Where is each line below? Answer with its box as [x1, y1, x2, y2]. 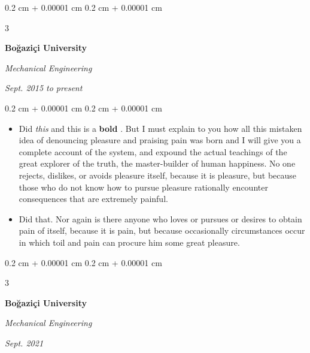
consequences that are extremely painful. [19, 192, 168, 205]
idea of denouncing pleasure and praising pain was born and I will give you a [19, 134, 301, 146]
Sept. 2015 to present [5, 82, 83, 94]
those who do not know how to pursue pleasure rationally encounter [19, 180, 268, 193]
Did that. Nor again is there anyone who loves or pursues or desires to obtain [19, 212, 302, 225]
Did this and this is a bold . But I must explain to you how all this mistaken [19, 122, 302, 134]
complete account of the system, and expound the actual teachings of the [19, 145, 287, 158]
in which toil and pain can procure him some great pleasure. [19, 236, 240, 248]
